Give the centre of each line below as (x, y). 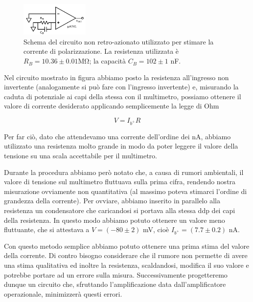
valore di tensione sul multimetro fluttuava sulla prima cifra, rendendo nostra (120, 182)
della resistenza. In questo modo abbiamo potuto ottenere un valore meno (115, 220)
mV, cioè (156, 229)
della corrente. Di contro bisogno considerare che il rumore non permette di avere (126, 255)
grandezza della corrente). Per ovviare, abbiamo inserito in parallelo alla (112, 201)
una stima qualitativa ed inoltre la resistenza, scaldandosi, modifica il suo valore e (126, 265)
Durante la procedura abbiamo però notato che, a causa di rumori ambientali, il (124, 172)
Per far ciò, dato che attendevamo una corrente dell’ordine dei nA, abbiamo (117, 136)
